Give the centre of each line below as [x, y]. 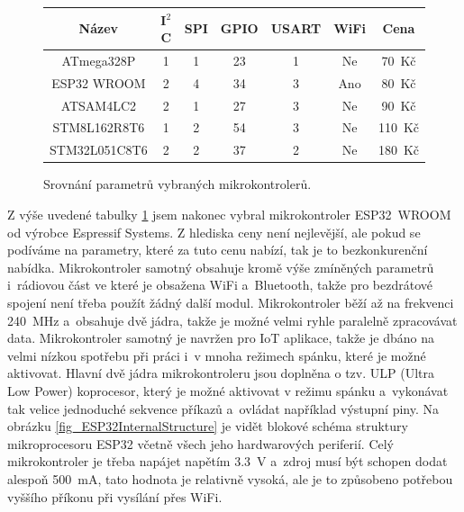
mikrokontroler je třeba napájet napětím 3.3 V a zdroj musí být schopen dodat [227, 461]
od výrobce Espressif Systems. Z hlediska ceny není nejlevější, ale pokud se [214, 232]
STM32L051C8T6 [99, 150]
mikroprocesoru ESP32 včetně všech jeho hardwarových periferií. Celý [201, 443]
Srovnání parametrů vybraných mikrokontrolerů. [177, 184]
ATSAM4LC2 [99, 105]
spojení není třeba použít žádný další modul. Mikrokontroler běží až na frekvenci [231, 302]
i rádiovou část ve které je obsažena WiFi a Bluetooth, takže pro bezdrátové [220, 285]
